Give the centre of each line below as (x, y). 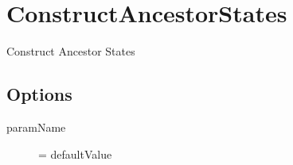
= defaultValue (75, 153)
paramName (36, 127)
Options (39, 94)
